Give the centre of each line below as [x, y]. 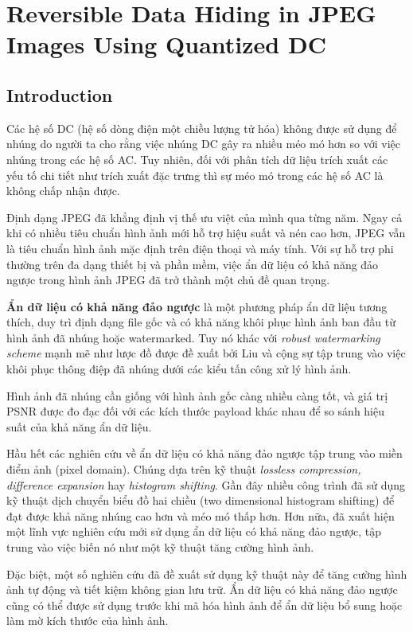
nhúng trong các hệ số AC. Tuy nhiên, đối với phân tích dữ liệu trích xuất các [197, 159]
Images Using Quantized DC [166, 44]
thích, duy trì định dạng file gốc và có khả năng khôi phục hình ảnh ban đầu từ [201, 322]
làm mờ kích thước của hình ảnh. [88, 620]
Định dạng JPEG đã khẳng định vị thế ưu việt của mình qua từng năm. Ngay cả [205, 217]
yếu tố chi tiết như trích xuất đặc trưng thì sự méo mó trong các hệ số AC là [195, 175]
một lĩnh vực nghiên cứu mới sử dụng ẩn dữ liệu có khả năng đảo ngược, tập [194, 531]
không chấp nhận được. [63, 191]
